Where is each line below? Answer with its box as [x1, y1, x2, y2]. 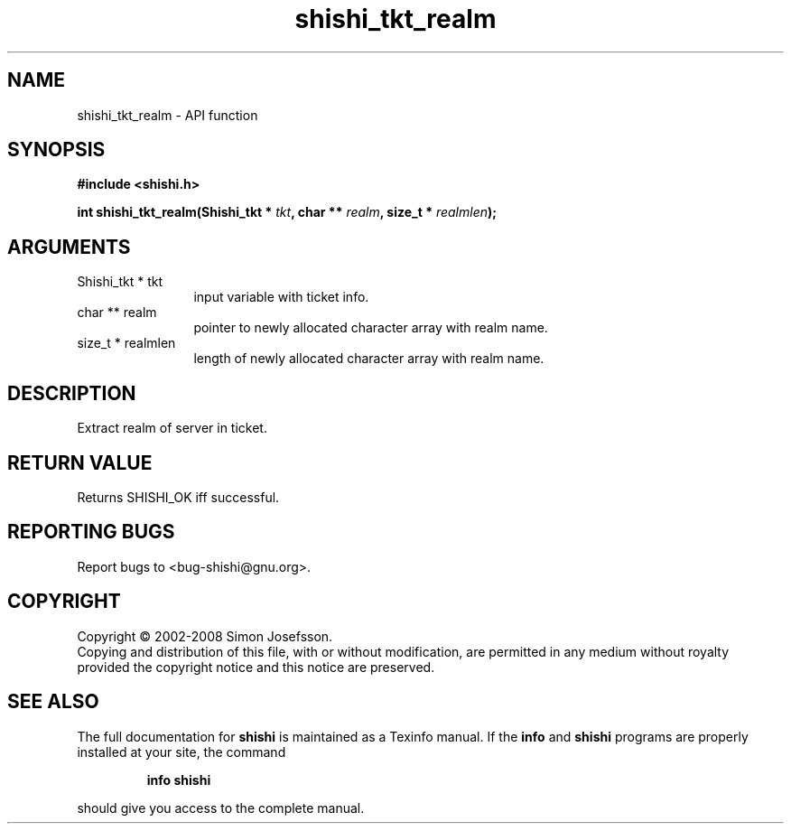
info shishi [146, 771, 211, 788]
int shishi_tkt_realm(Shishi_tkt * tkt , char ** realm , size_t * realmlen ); [77, 204, 498, 220]
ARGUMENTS [7, 235, 131, 258]
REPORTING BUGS [7, 520, 175, 544]
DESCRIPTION [7, 381, 136, 405]
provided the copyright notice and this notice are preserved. [77, 658, 435, 675]
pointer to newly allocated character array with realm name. [193, 320, 548, 336]
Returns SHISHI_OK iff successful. [77, 489, 280, 505]
